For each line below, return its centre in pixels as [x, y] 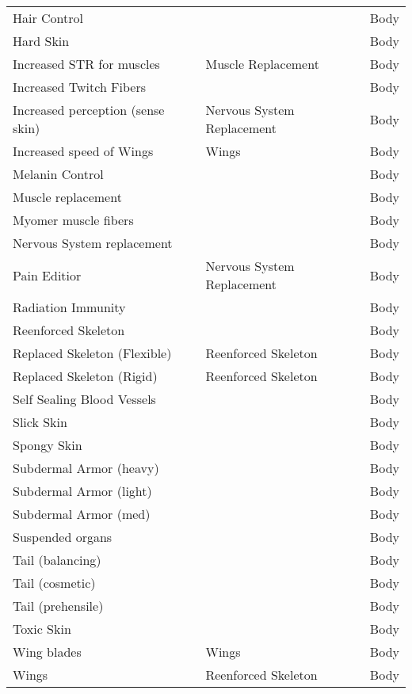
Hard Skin [41, 41]
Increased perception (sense [89, 110]
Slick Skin [40, 422]
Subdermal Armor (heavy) [86, 468]
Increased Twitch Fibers [80, 87]
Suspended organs [63, 537]
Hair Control [48, 18]
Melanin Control [58, 174]
